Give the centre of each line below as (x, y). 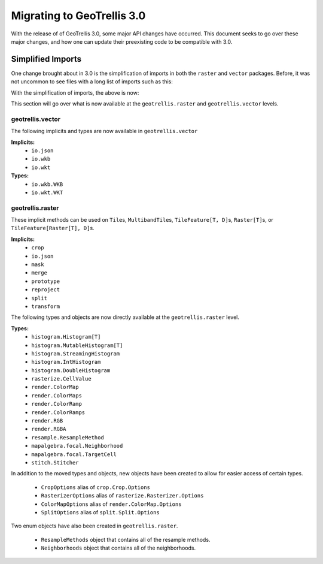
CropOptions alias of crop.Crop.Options (96, 487)
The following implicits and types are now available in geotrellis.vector (104, 131)
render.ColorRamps (58, 412)
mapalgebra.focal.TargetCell (74, 454)
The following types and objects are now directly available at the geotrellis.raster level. (125, 317)
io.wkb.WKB (47, 184)
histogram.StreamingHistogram (76, 353)
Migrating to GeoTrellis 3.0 (78, 16)
